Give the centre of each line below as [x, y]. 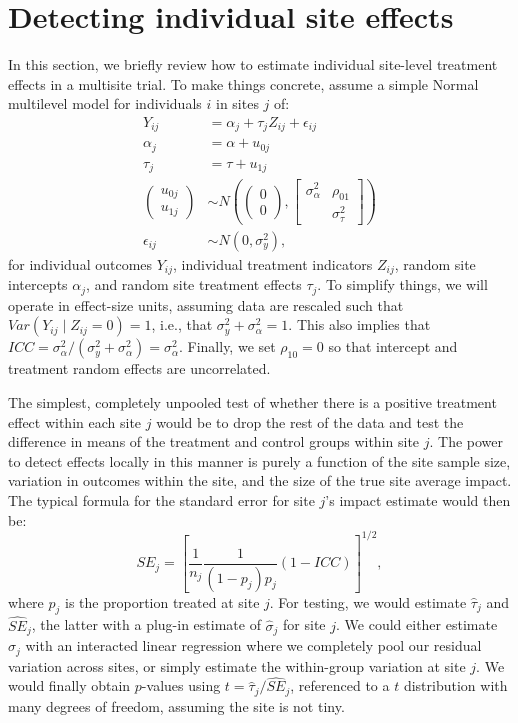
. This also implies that [359, 324]
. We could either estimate [417, 624]
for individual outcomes [80, 263]
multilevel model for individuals [105, 103]
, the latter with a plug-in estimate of [146, 624]
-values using [181, 685]
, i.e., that [182, 324]
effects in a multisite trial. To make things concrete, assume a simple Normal [243, 83]
